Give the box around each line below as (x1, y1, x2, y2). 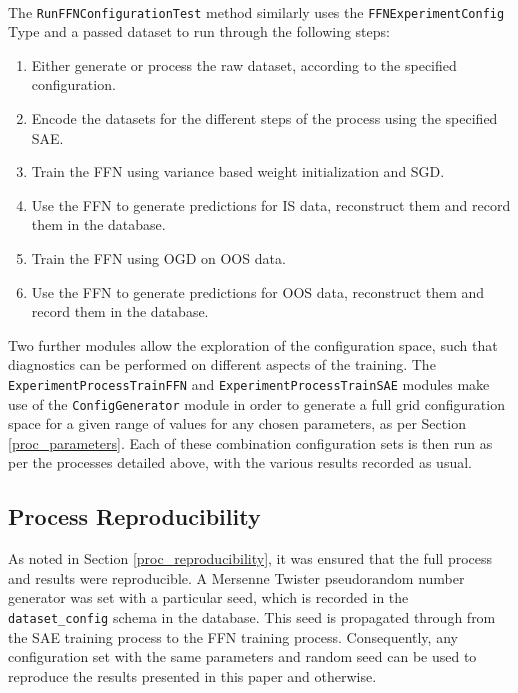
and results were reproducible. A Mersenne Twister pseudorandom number (8, 567, 465, 588)
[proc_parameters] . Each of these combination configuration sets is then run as (8, 432, 493, 453)
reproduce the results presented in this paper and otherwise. (8, 665, 377, 686)
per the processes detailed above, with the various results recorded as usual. (8, 452, 472, 473)
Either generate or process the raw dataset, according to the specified (31, 54, 457, 75)
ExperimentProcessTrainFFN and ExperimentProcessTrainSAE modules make (8, 373, 490, 394)
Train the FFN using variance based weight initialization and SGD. (31, 161, 445, 182)
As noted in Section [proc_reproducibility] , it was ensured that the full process (8, 548, 493, 569)
